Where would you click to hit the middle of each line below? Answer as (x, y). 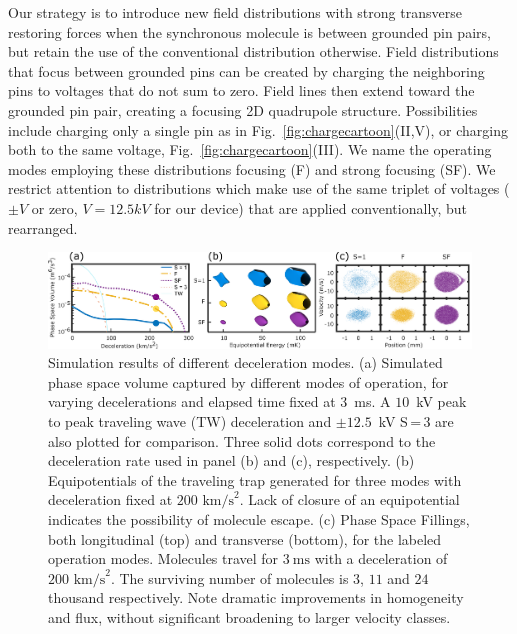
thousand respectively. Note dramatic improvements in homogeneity (256, 597)
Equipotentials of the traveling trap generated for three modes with (255, 479)
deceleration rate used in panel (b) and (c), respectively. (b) (231, 460)
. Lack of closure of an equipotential (349, 499)
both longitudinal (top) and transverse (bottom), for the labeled (245, 538)
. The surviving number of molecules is (229, 577)
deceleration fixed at (110, 499)
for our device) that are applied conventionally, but (311, 207)
